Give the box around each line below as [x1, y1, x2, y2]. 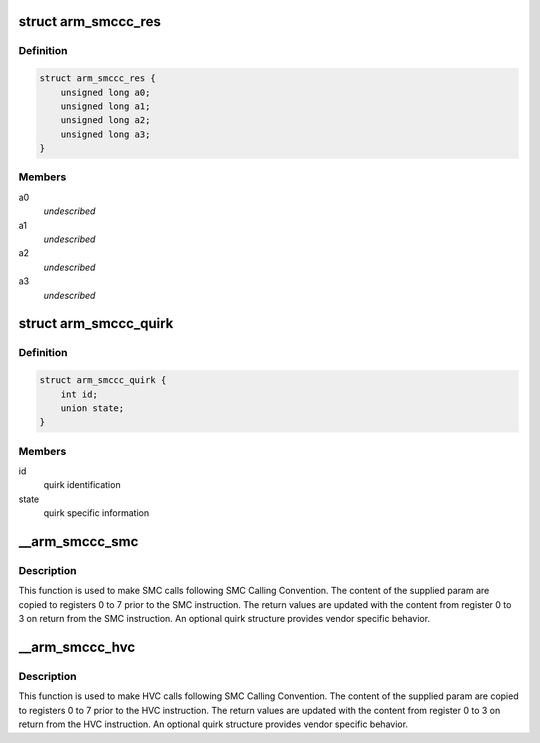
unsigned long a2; [60, 115, 151, 126]
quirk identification [43, 479, 121, 491]
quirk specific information [43, 507, 150, 519]
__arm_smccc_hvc [18, 638, 136, 655]
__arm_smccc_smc [18, 533, 139, 550]
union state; [60, 402, 125, 414]
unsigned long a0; [60, 86, 151, 98]
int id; [60, 388, 99, 400]
